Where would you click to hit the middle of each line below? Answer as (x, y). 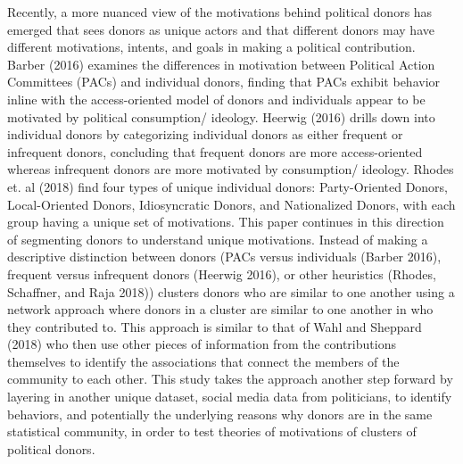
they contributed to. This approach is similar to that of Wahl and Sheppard (215, 326)
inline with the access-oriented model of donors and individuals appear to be (216, 99)
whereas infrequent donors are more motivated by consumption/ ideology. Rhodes (231, 169)
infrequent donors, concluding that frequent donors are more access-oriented (215, 151)
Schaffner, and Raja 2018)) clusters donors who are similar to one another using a (231, 291)
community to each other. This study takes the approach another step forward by (230, 379)
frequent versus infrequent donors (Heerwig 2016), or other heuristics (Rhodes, (222, 273)
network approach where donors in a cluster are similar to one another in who (220, 309)
